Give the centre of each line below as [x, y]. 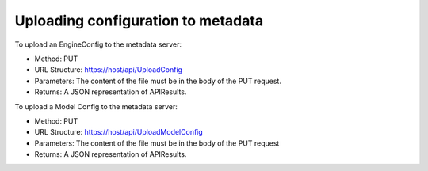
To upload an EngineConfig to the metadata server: [98, 44]
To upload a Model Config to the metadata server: [96, 106]
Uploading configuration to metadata [139, 21]
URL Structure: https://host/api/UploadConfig [108, 70]
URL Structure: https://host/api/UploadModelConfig [119, 132]
